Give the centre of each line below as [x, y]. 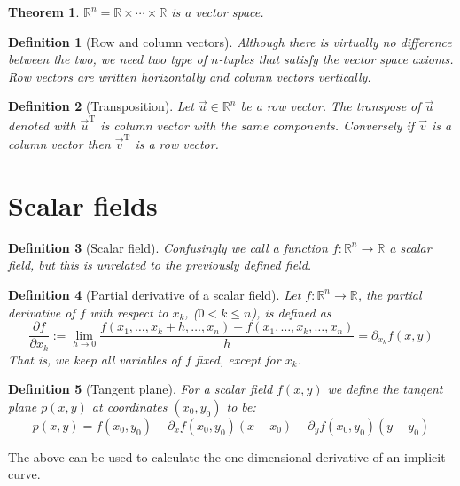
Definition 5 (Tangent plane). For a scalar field [140, 389]
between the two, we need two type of [107, 59]
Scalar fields [83, 204]
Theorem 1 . [44, 12]
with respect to [129, 312]
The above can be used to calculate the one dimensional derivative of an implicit [227, 456]
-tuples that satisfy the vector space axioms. [336, 59]
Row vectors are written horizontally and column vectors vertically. [190, 76]
